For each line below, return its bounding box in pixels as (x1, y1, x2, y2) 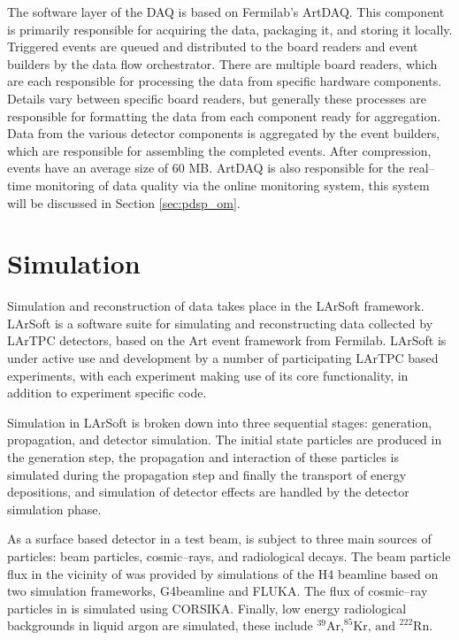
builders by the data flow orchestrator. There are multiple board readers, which (7, 54, 438, 73)
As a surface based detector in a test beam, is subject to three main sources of (7, 529, 432, 548)
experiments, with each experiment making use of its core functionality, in (7, 366, 409, 384)
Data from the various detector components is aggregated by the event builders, (7, 124, 440, 143)
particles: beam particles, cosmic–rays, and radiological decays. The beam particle (7, 546, 451, 565)
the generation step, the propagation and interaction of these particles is (7, 448, 400, 466)
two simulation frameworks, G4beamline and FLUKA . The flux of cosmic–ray (7, 582, 428, 600)
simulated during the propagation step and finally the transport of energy (7, 465, 407, 483)
